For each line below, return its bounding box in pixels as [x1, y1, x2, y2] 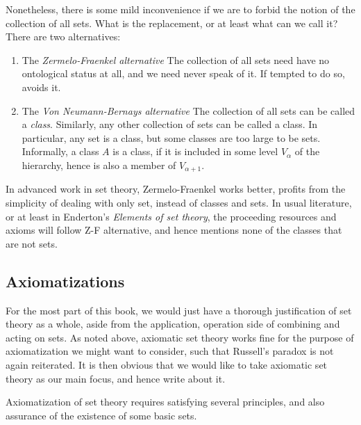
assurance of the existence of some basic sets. [6, 408, 197, 422]
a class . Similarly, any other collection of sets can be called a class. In [22, 117, 318, 131]
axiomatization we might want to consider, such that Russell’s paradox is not [6, 344, 334, 358]
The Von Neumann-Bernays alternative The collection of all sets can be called [22, 103, 355, 118]
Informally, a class [22, 144, 99, 159]
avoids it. [22, 79, 61, 94]
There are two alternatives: [6, 29, 121, 44]
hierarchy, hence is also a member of [22, 157, 176, 172]
